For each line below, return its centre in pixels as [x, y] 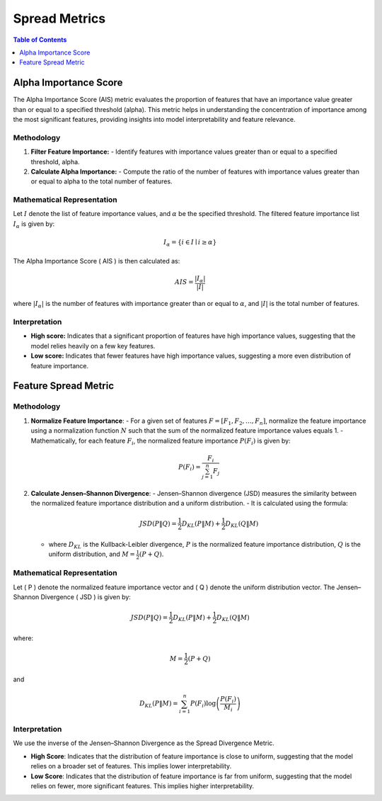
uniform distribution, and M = [92, 554]
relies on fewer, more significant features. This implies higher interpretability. [143, 786]
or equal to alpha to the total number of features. [102, 181]
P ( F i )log [203, 705]
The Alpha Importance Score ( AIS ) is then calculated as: [97, 261]
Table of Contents [40, 40]
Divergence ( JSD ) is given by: [86, 597]
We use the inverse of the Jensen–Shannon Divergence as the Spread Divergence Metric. [144, 743]
